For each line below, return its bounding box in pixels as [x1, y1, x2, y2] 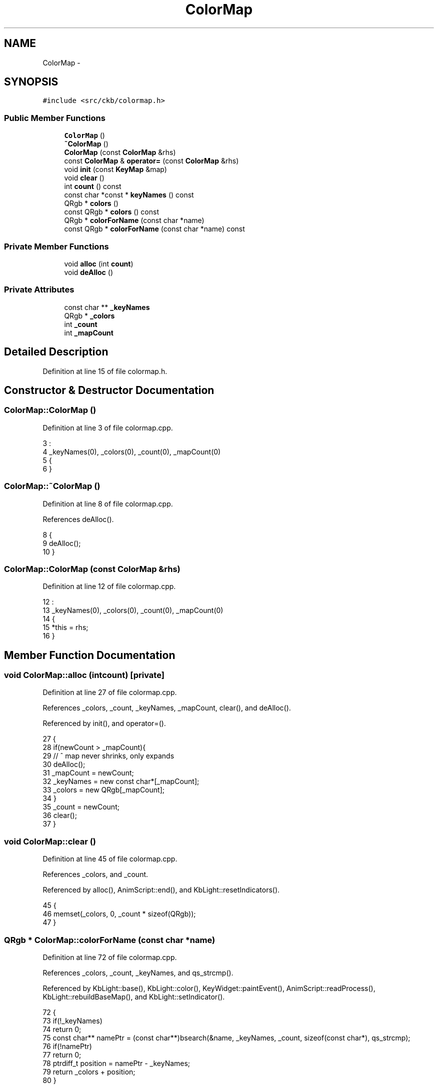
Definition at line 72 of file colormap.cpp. [42, 952, 177, 961]
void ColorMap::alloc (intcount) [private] [4, 670, 164, 680]
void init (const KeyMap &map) [64, 165, 167, 174]
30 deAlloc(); [42, 760, 85, 769]
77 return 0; [42, 1050, 81, 1059]
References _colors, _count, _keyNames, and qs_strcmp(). [42, 968, 233, 977]
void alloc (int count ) [64, 259, 133, 268]
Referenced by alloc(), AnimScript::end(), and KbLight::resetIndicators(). [42, 885, 280, 894]
